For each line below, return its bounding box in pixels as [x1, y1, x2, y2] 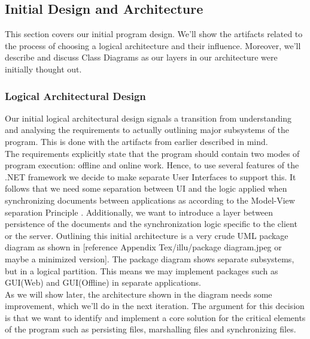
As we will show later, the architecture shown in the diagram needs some [5, 287, 272, 300]
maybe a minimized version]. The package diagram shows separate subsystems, [5, 252, 294, 265]
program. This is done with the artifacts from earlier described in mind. [5, 135, 268, 147]
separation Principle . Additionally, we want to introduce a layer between [5, 205, 273, 218]
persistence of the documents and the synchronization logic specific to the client [5, 217, 297, 230]
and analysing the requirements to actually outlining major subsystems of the [5, 123, 290, 136]
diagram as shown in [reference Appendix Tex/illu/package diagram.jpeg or [5, 241, 282, 253]
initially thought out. [5, 62, 82, 75]
